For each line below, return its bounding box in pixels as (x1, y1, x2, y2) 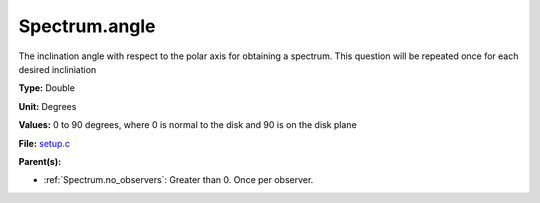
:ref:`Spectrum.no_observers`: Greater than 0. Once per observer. (43, 174, 314, 186)
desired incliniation (18, 63, 97, 75)
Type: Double (18, 82, 75, 94)
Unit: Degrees (18, 100, 77, 112)
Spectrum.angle (18, 15, 156, 37)
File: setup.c (18, 137, 70, 149)
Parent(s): (18, 155, 62, 167)
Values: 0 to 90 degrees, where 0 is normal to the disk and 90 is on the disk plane (18, 119, 357, 131)
